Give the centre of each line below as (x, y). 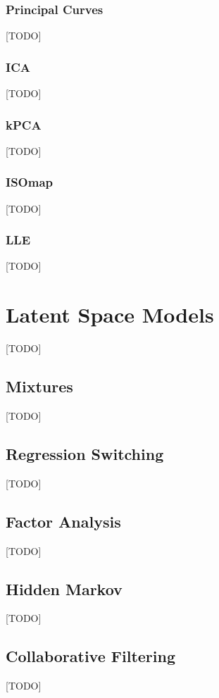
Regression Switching (85, 453)
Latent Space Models (110, 314)
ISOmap (29, 182)
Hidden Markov (64, 588)
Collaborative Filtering (90, 656)
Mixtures (39, 386)
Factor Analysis (63, 521)
